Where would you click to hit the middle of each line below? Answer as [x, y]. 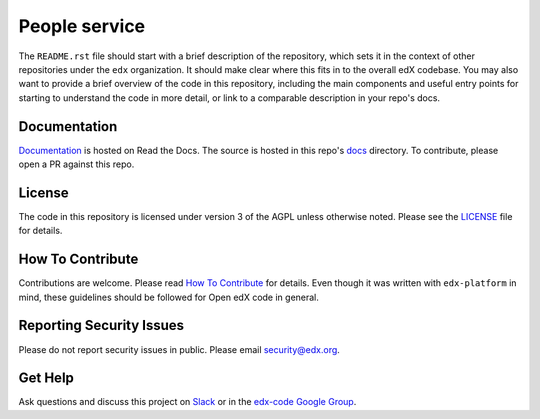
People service [82, 26]
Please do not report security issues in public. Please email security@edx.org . [179, 349]
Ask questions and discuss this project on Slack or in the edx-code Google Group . [187, 402]
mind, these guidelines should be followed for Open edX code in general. [169, 297]
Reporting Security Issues [101, 325]
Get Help [46, 378]
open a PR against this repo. [76, 164]
